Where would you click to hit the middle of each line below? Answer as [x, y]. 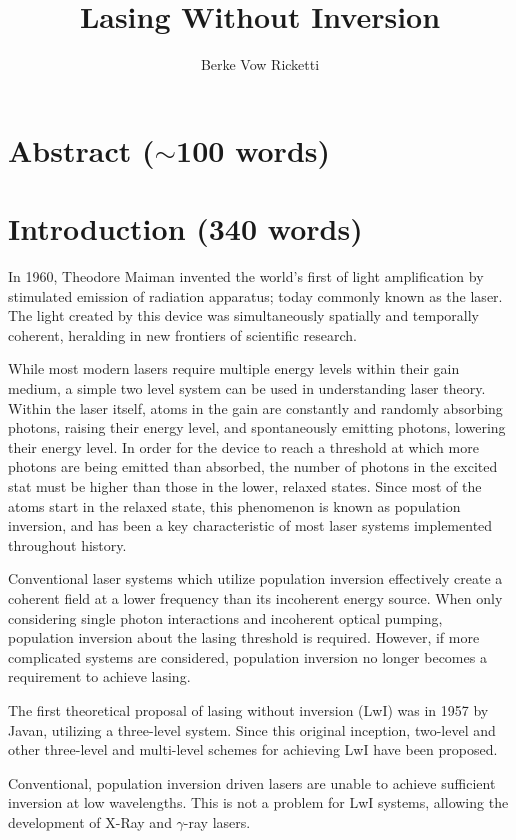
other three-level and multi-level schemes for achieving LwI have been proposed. [253, 749]
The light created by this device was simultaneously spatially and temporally [244, 315]
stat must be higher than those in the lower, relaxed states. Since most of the [245, 485]
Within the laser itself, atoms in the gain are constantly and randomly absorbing [255, 407]
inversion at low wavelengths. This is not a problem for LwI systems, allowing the [258, 802]
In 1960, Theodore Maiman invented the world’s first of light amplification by [246, 276]
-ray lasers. [217, 821]
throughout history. [67, 544]
